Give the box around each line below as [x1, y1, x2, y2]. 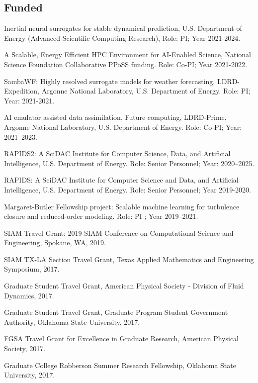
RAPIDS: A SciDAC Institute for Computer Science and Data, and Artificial [4, 175, 239, 185]
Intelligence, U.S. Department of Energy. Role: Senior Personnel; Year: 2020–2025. [4, 158, 255, 168]
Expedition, [4, 86, 40, 96]
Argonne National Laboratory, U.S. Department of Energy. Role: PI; [41, 86, 251, 96]
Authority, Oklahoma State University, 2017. [4, 316, 140, 327]
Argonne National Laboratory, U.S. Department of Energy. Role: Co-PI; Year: [4, 121, 242, 132]
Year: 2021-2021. [4, 95, 55, 105]
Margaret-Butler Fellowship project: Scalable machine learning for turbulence [4, 201, 240, 211]
